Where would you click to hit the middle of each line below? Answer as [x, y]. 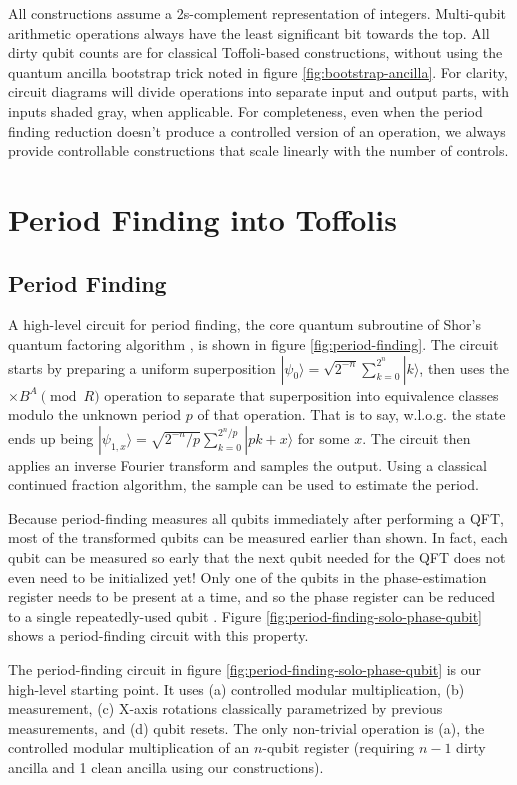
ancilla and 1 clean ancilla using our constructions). [166, 767]
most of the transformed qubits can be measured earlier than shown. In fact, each [258, 537]
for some [323, 437]
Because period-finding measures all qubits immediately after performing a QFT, [256, 517]
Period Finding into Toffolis [202, 218]
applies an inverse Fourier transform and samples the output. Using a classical [247, 464]
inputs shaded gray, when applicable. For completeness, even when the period [245, 110]
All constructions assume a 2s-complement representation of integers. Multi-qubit [257, 13]
